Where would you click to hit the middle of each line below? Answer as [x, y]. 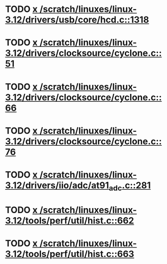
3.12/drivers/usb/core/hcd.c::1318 [77, 20]
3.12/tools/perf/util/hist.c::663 [70, 254]
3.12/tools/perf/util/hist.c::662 [70, 220]
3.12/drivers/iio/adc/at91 [57, 185]
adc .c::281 [130, 186]
